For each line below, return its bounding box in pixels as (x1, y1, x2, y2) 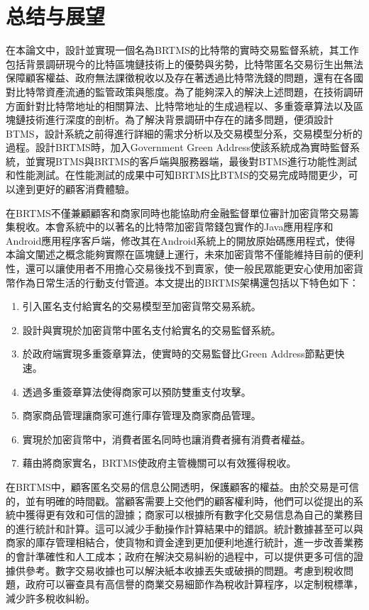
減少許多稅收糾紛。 (6, 590, 95, 605)
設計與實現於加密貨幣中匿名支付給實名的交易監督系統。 (22, 322, 281, 337)
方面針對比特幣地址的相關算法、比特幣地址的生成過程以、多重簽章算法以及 (6, 98, 353, 113)
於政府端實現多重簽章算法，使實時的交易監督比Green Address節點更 (22, 346, 335, 361)
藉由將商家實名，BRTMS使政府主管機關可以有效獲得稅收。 (22, 455, 297, 470)
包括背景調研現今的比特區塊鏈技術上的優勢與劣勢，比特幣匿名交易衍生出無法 (6, 56, 363, 71)
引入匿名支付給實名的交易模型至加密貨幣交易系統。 (22, 299, 261, 314)
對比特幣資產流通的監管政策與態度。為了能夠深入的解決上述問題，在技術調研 (6, 84, 363, 99)
